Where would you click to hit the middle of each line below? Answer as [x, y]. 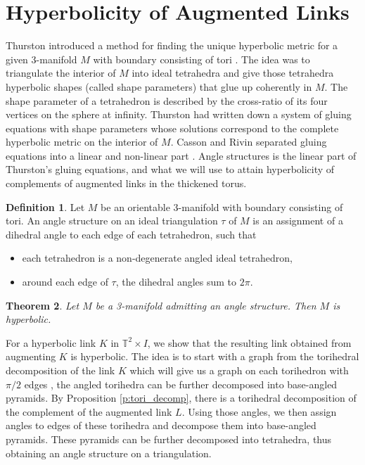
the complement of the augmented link [89, 411]
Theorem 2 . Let [43, 305]
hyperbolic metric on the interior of [82, 142]
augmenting [31, 356]
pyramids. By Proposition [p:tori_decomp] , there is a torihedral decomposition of [181, 398]
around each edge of [65, 282]
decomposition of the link [60, 370]
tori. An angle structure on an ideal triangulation [112, 221]
